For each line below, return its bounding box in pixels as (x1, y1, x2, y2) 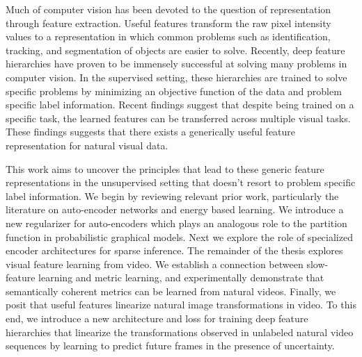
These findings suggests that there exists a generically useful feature (6, 124, 296, 139)
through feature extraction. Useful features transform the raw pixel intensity (6, 15, 331, 30)
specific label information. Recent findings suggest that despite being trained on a (6, 97, 354, 112)
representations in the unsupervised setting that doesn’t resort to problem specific (6, 175, 356, 190)
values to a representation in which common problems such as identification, (6, 29, 331, 44)
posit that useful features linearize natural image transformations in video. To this (6, 297, 356, 312)
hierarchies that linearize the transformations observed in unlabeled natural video (6, 324, 354, 339)
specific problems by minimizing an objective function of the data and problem (6, 83, 342, 98)
